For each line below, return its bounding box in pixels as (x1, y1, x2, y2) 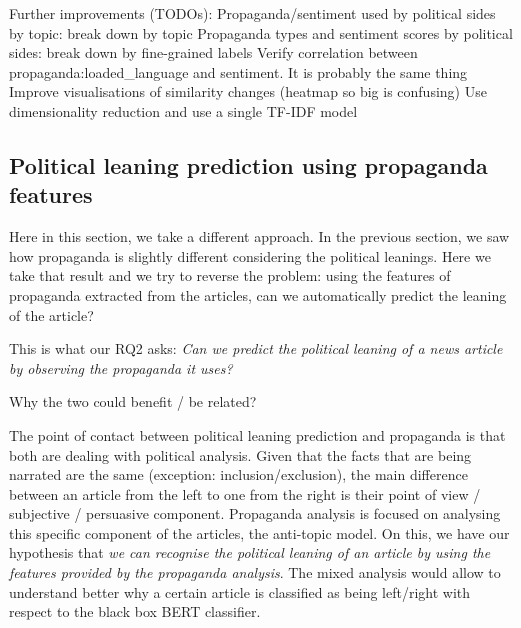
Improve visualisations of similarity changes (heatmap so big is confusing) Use (9, 81, 487, 102)
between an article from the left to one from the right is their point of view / (9, 483, 481, 504)
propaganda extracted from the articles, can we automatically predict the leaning (9, 284, 507, 305)
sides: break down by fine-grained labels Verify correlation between (9, 42, 418, 63)
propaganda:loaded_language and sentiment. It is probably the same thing (9, 61, 468, 82)
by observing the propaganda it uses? (9, 357, 233, 378)
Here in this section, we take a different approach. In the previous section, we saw (9, 226, 510, 247)
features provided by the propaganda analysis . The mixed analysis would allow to (9, 562, 501, 583)
